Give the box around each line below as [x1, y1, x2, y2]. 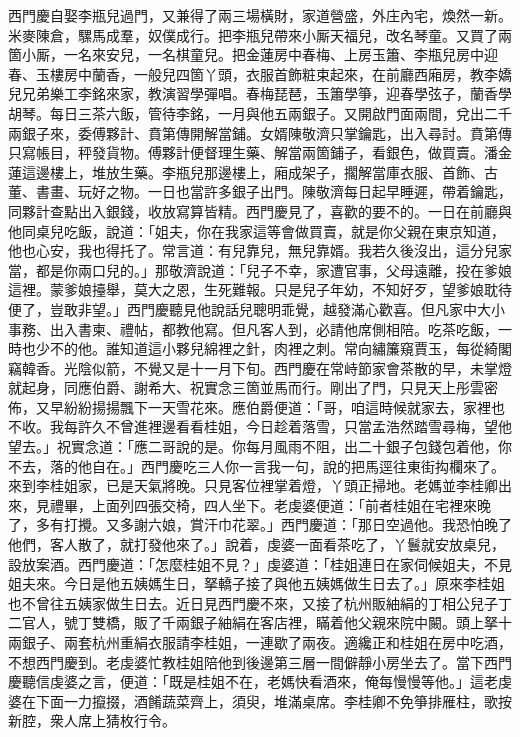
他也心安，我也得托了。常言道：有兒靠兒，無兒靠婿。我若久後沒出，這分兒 [8, 240, 498, 261]
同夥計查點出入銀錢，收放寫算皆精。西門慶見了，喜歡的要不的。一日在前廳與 [8, 200, 512, 221]
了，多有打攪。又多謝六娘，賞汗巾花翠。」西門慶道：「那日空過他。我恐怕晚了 [8, 514, 512, 535]
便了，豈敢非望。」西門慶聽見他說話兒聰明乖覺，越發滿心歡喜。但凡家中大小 [8, 298, 505, 319]
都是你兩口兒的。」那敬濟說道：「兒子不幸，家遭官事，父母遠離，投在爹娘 [35, 259, 512, 280]
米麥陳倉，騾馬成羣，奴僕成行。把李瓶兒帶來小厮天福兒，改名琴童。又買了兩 [8, 24, 512, 45]
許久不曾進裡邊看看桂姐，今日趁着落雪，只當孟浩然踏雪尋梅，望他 [77, 416, 512, 437]
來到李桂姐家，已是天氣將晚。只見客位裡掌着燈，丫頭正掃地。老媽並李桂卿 [8, 475, 498, 496]
